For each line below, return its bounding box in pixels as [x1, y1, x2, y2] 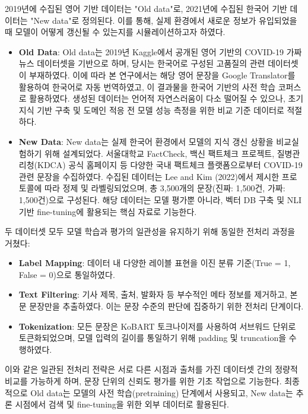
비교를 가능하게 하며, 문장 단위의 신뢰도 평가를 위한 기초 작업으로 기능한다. [5, 375, 282, 387]
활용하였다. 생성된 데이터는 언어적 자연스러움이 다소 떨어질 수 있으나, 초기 [29, 92, 304, 105]
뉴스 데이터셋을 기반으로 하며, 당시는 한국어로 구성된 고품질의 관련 [18, 57, 265, 69]
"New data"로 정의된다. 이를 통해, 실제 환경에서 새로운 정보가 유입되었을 [30, 14, 297, 26]
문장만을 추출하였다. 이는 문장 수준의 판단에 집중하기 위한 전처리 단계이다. [29, 300, 304, 312]
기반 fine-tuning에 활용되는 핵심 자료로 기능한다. [18, 205, 197, 217]
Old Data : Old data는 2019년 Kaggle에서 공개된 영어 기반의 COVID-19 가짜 [18, 45, 302, 58]
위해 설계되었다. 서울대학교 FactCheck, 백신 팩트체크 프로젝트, [45, 147, 275, 159]
